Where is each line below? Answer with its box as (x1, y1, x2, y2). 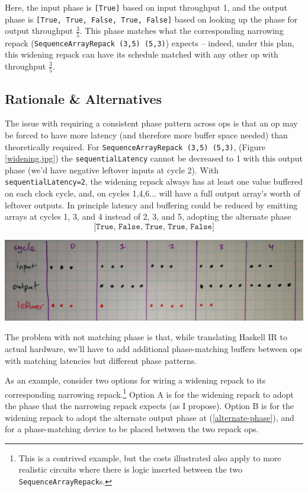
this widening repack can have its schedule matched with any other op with (5, 48, 278, 61)
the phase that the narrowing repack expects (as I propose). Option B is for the (5, 399, 294, 411)
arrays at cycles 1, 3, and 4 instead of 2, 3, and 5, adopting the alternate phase (5, 210, 291, 223)
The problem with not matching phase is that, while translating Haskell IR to (5, 331, 287, 343)
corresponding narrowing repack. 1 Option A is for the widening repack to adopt (5, 386, 294, 400)
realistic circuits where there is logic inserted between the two (18, 463, 243, 476)
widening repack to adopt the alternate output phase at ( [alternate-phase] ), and (5, 411, 294, 423)
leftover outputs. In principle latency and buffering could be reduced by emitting (5, 198, 298, 211)
